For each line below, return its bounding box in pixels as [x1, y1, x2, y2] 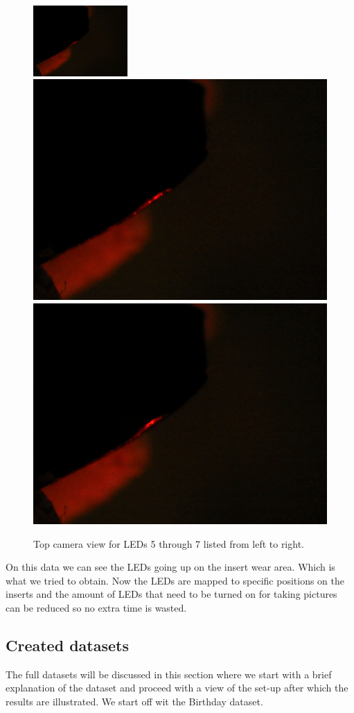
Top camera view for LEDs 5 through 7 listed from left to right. [33, 536, 304, 551]
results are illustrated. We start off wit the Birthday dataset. [6, 694, 263, 708]
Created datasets [6, 634, 129, 655]
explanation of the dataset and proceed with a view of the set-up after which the [6, 680, 348, 695]
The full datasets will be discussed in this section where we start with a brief [6, 666, 332, 681]
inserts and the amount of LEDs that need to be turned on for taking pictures [6, 587, 337, 601]
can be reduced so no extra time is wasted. [6, 600, 187, 614]
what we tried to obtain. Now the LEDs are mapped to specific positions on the [6, 573, 345, 587]
